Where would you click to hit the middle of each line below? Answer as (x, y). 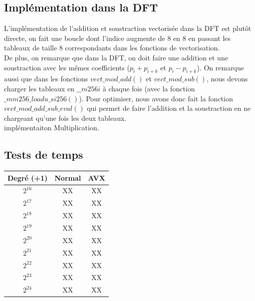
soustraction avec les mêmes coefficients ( (67, 67)
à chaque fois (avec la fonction (149, 88)
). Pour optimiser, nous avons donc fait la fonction (156, 98)
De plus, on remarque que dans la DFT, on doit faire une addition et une (116, 57)
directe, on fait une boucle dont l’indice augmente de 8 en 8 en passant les (118, 38)
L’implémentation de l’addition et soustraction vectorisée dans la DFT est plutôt (128, 28)
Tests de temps (44, 154)
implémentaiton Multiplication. (52, 128)
